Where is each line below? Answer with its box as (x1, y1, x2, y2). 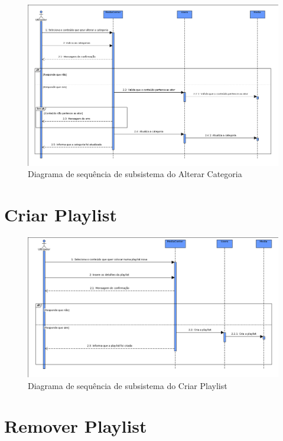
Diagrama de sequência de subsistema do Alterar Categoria (28, 168, 242, 180)
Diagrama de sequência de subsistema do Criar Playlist (28, 379, 227, 391)
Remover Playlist (4, 414, 147, 438)
